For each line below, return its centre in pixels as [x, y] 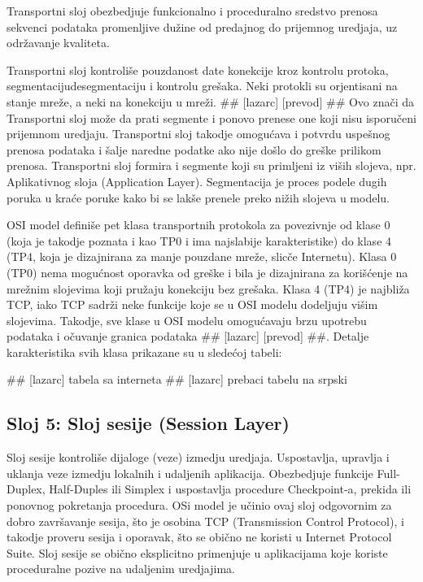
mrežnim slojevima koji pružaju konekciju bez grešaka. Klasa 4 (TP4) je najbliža [208, 288]
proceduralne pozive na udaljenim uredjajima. [121, 569]
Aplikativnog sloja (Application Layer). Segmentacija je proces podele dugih [197, 181]
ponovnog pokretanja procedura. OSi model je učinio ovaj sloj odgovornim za [199, 505]
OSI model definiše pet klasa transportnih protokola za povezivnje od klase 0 [198, 225]
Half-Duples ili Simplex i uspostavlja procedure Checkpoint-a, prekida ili [230, 489]
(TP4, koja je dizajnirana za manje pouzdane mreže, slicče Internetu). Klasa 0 [202, 256]
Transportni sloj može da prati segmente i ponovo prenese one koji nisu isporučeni [211, 117]
